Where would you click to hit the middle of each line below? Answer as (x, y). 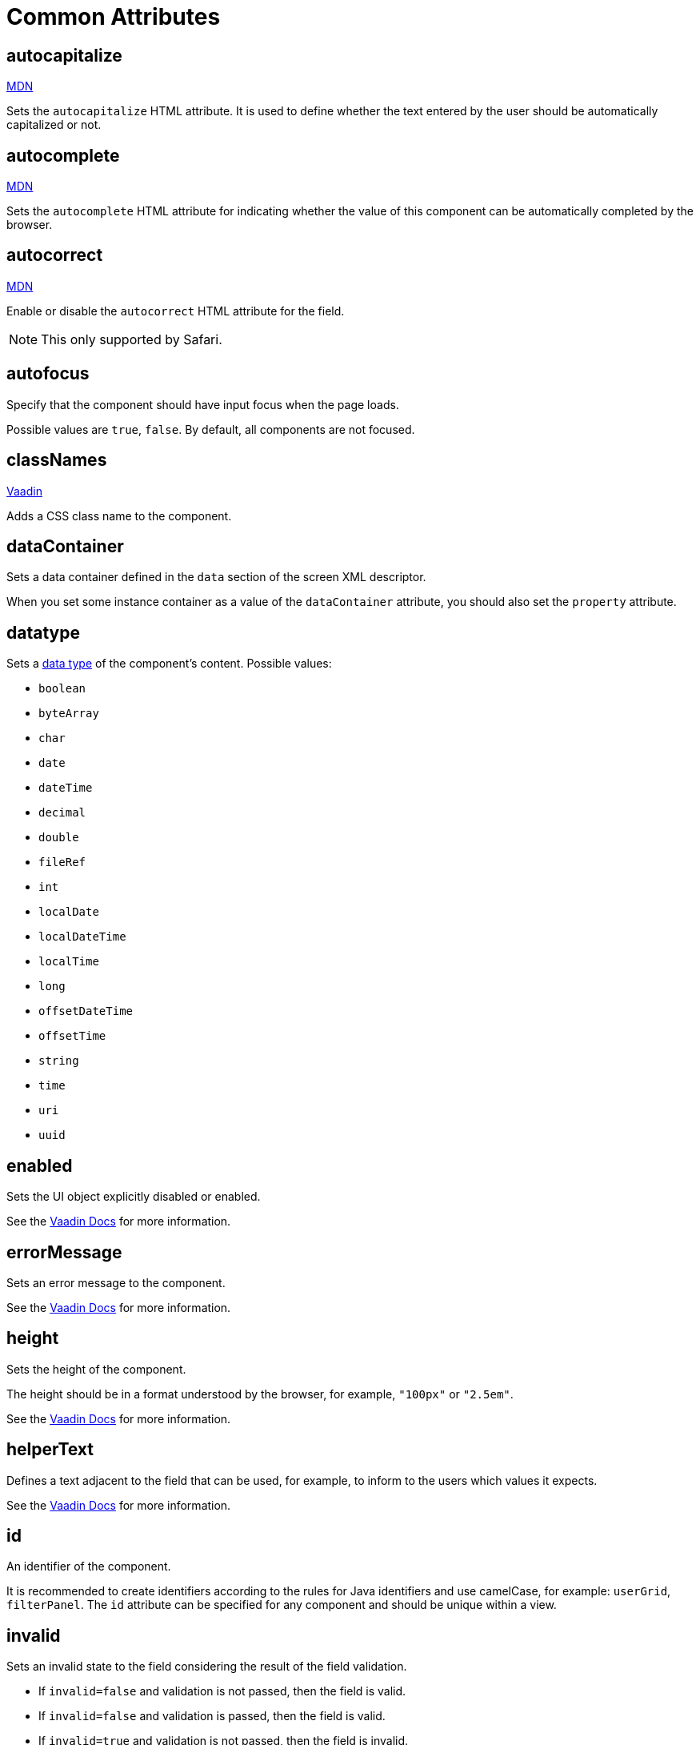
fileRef (62, 862)
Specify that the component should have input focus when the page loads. (203, 404)
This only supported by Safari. (132, 339)
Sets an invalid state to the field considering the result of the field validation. (207, 1667)
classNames (57, 460)
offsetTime (72, 1036)
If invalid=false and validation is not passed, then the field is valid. (222, 1691)
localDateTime (82, 937)
